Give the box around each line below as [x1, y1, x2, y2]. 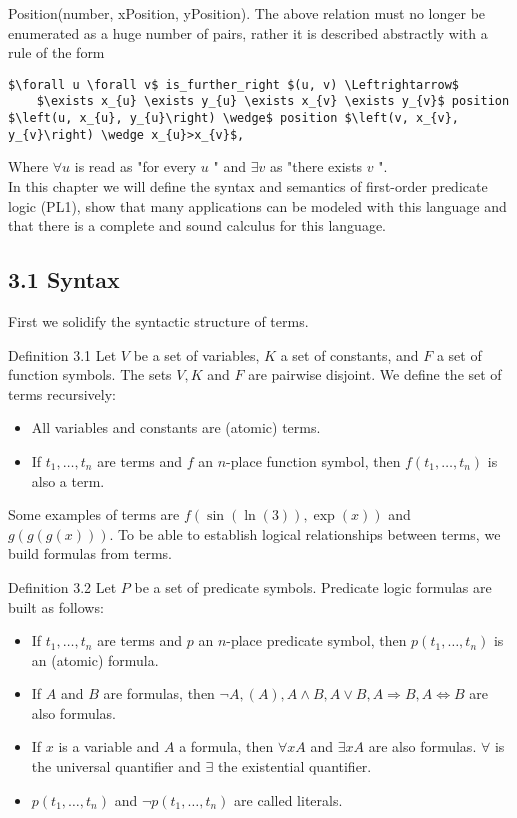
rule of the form [8, 42, 105, 63]
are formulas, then [103, 683, 215, 704]
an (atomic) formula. [31, 649, 159, 670]
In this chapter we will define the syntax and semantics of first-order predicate [8, 176, 488, 196]
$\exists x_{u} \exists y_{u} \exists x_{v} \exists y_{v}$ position [36, 94, 510, 109]
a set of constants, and [280, 344, 419, 365]
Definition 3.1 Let [8, 344, 117, 365]
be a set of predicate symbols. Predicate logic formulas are [134, 576, 492, 597]
